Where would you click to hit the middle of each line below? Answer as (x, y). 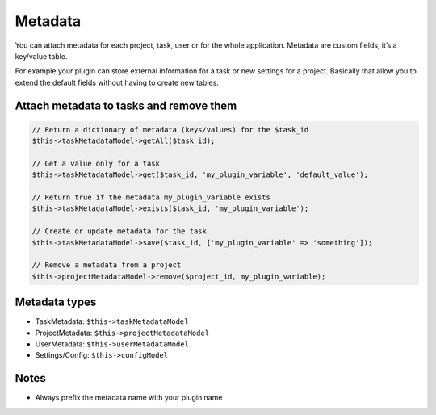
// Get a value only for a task (96, 163)
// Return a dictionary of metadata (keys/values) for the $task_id (170, 130)
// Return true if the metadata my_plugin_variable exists (151, 197)
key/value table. (41, 56)
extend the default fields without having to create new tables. (117, 82)
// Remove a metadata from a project (107, 265)
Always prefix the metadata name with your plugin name (129, 398)
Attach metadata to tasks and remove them (126, 105)
